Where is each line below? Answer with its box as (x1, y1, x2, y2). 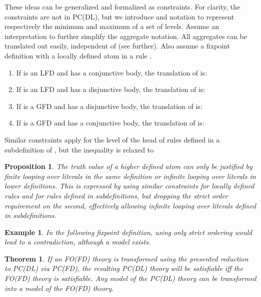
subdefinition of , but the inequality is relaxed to (4, 144, 154, 154)
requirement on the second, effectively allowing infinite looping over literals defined (4, 200, 256, 210)
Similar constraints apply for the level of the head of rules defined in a (4, 134, 220, 144)
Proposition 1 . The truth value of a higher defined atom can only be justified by (4, 161, 252, 171)
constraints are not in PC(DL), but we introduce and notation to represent (4, 11, 234, 21)
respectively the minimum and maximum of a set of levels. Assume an (4, 21, 219, 31)
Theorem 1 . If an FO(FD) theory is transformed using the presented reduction (4, 253, 248, 263)
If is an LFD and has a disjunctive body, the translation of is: (16, 84, 205, 94)
